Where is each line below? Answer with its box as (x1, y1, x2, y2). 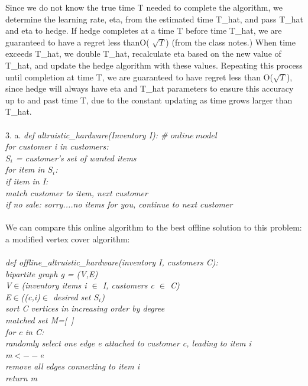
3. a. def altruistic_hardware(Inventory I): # (5, 128, 168, 141)
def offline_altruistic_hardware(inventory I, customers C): (5, 256, 218, 268)
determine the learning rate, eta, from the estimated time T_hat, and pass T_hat (5, 12, 303, 25)
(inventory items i (21, 279, 87, 291)
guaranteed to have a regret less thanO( (5, 35, 150, 48)
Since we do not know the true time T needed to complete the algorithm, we (5, 1, 283, 13)
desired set (53, 290, 91, 303)
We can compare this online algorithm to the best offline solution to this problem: (5, 221, 302, 233)
